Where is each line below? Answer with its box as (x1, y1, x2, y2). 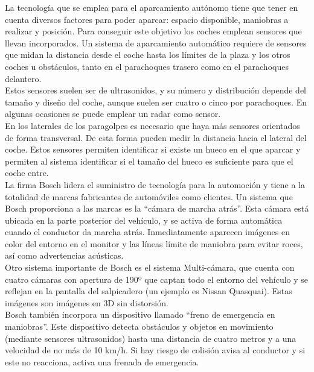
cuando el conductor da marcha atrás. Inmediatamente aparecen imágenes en (5, 225, 290, 238)
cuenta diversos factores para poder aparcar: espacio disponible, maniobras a (5, 13, 289, 25)
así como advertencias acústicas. (5, 249, 124, 262)
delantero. (5, 72, 42, 84)
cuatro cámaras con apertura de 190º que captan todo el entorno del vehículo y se (5, 273, 309, 285)
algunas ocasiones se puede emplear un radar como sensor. (5, 107, 221, 120)
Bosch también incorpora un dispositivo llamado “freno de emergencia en (5, 308, 275, 321)
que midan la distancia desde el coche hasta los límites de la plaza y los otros (5, 48, 290, 61)
